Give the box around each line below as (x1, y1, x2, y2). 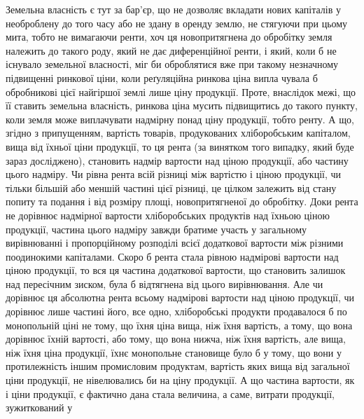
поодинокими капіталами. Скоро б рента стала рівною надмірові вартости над (6, 249, 339, 263)
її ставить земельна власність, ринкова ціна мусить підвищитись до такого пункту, (6, 98, 358, 113)
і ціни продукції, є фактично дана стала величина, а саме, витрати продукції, (6, 386, 335, 401)
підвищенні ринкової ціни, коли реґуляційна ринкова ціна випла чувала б (6, 70, 318, 85)
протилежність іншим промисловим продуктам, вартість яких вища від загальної (6, 359, 350, 373)
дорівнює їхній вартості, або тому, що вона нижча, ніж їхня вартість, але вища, (6, 331, 346, 346)
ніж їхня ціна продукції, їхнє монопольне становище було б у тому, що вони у (6, 345, 342, 359)
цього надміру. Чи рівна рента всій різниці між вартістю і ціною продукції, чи (6, 167, 342, 181)
